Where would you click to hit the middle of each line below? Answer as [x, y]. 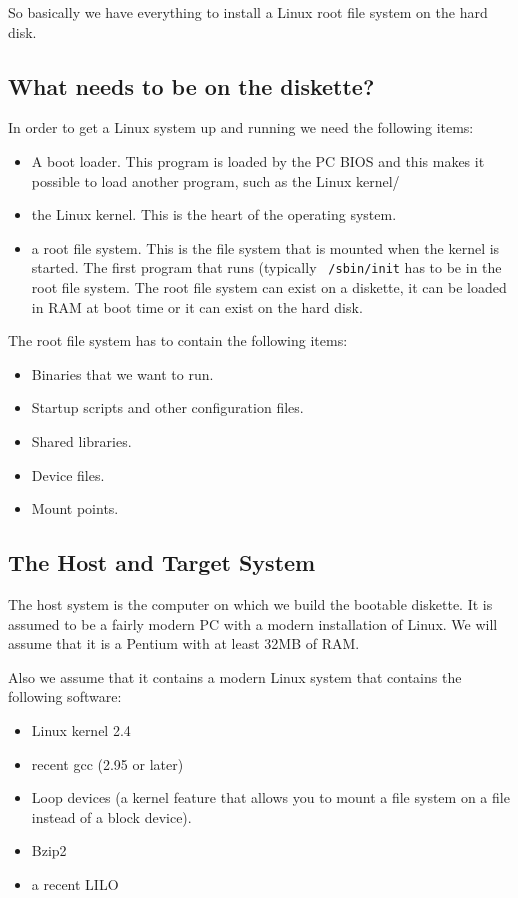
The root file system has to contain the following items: [178, 340]
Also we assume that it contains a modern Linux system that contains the [235, 676]
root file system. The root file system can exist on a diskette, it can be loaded [269, 287]
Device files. [68, 474]
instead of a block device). [111, 816]
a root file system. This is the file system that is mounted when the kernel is [265, 247]
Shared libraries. [81, 440]
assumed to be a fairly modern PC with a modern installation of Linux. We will [253, 623]
